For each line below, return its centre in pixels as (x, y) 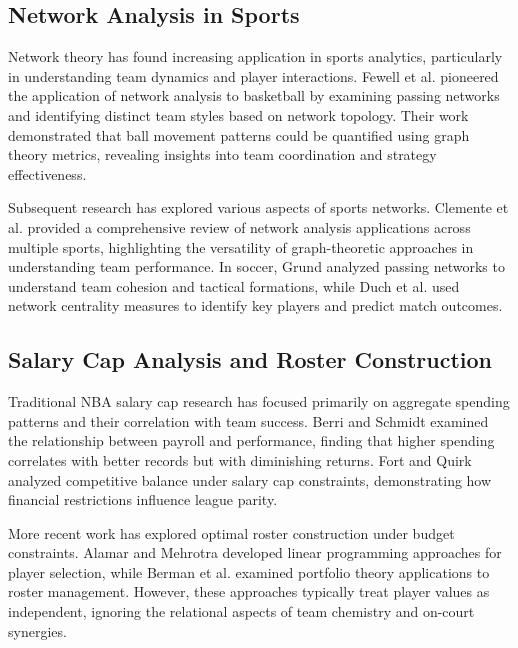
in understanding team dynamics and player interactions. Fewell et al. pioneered (253, 75)
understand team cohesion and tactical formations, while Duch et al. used (234, 285)
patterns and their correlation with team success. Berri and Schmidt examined (248, 420)
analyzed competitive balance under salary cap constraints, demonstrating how (250, 479)
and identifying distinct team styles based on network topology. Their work (238, 114)
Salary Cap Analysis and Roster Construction (250, 359)
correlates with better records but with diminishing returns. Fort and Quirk (240, 459)
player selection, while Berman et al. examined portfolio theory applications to (249, 571)
